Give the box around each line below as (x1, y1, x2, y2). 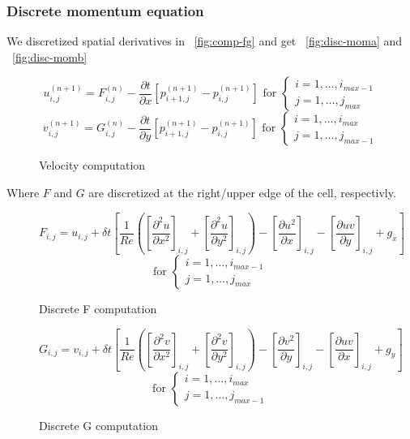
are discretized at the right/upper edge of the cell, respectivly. (88, 184, 396, 200)
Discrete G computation (39, 416, 159, 433)
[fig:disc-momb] (12, 48, 88, 65)
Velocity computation (39, 157, 146, 174)
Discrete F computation (39, 300, 157, 317)
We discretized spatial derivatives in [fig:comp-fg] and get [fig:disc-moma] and (6, 32, 403, 49)
